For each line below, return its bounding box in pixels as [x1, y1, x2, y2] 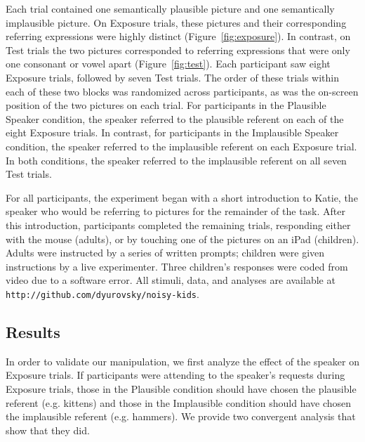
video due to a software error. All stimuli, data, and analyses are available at [6, 273, 336, 287]
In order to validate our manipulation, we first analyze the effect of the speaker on [6, 353, 359, 368]
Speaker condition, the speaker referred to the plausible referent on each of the [6, 111, 344, 126]
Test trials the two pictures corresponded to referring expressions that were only [6, 42, 350, 57]
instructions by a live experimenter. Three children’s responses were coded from [6, 259, 348, 273]
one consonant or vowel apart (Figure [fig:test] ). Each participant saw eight [6, 56, 331, 71]
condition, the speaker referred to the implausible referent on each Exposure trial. [6, 138, 357, 153]
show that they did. [6, 422, 90, 437]
